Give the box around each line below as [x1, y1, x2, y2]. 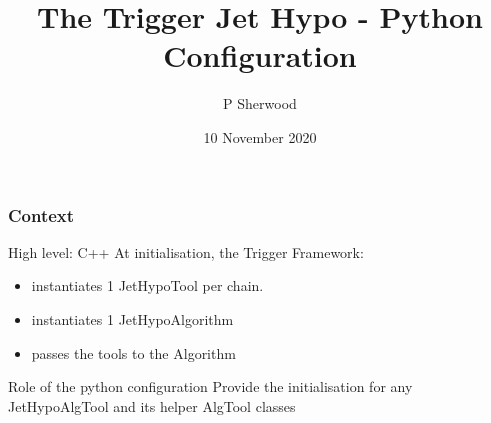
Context [8, 202, 75, 227]
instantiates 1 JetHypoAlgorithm [31, 308, 234, 329]
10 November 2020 [203, 126, 317, 147]
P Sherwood [223, 93, 297, 114]
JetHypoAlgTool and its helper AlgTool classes [8, 395, 296, 416]
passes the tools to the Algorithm [31, 342, 236, 363]
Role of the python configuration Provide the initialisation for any [8, 376, 413, 397]
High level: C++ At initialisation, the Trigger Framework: [8, 241, 364, 262]
